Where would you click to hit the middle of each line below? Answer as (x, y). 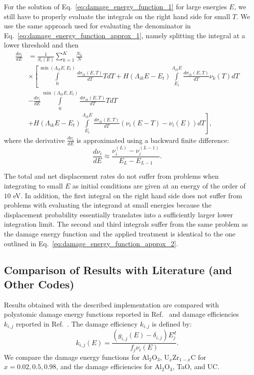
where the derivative (35, 140)
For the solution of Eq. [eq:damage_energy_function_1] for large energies (115, 6)
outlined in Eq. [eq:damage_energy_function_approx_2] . (91, 243)
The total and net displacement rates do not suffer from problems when (111, 176)
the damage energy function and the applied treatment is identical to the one (120, 233)
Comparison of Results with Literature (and (118, 270)
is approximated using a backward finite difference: (153, 140)
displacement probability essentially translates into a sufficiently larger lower (119, 214)
